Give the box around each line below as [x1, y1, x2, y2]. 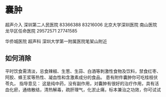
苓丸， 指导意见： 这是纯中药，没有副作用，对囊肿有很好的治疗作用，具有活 [5, 80, 159, 86]
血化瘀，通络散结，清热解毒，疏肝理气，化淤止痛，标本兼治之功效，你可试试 [5, 87, 161, 93]
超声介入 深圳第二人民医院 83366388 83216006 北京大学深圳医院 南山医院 [5, 22, 157, 28]
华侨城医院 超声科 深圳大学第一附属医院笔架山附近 [5, 38, 107, 44]
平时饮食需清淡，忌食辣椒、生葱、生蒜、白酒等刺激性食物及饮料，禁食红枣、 [5, 68, 161, 74]
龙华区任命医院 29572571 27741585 [5, 28, 78, 33]
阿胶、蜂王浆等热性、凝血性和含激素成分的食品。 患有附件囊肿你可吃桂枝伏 [5, 74, 158, 80]
